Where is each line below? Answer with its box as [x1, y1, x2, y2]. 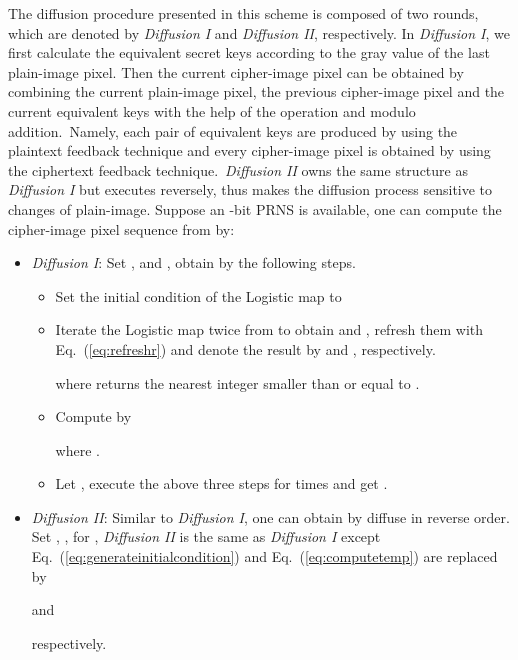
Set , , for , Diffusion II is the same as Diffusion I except [31, 526, 381, 547]
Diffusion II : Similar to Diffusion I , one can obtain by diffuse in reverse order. [31, 506, 510, 527]
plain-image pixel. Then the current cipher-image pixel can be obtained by [8, 61, 464, 82]
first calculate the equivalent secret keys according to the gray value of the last [8, 42, 490, 63]
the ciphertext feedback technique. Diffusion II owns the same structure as [8, 159, 468, 180]
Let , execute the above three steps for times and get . [55, 473, 388, 494]
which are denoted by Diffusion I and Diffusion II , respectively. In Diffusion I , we [8, 22, 511, 43]
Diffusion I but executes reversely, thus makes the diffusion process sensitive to [8, 179, 493, 200]
